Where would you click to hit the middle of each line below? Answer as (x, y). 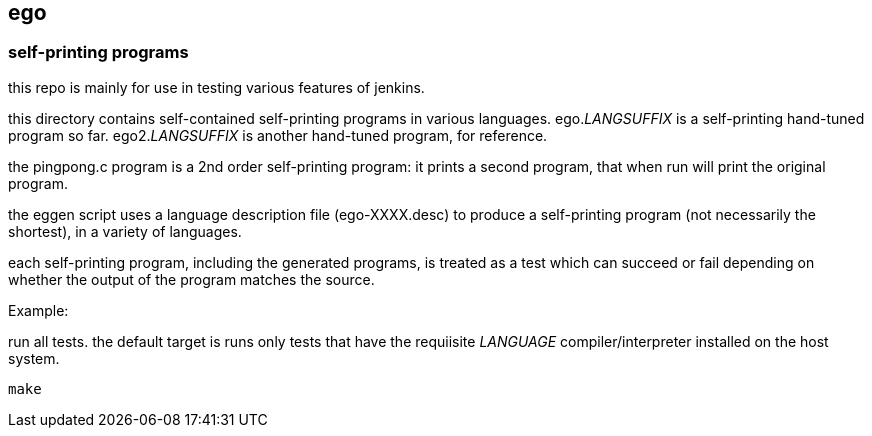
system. (34, 358)
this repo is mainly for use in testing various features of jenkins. (216, 87)
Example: (38, 310)
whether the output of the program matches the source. (191, 279)
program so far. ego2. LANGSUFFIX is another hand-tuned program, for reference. (278, 135)
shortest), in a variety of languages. (125, 231)
